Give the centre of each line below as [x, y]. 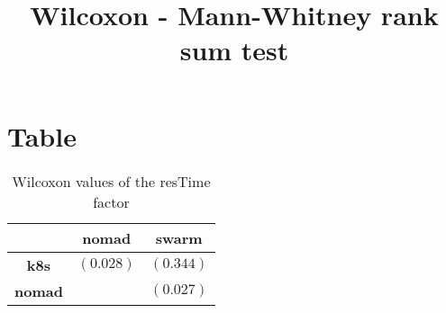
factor [111, 201]
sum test [234, 50]
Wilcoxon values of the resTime [111, 181]
